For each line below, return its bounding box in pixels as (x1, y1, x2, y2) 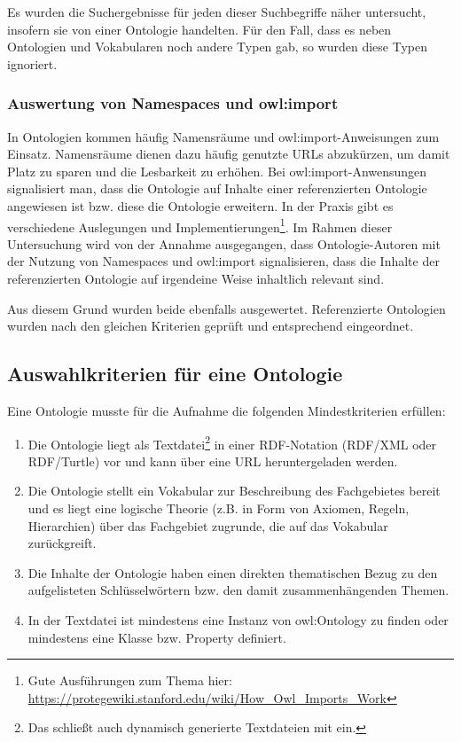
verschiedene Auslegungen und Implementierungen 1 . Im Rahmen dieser (7, 215, 393, 236)
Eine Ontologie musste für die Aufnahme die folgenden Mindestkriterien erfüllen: (7, 401, 446, 419)
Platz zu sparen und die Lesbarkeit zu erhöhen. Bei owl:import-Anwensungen (7, 161, 427, 180)
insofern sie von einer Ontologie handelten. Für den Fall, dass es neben (7, 20, 392, 38)
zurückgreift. (27, 534, 97, 552)
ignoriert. (7, 54, 58, 73)
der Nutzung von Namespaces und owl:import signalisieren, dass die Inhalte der (7, 252, 440, 270)
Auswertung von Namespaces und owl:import (7, 92, 339, 114)
